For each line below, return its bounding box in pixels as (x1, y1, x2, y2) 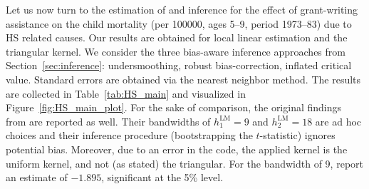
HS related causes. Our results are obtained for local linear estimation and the (6, 30, 348, 45)
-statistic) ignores (259, 128, 336, 143)
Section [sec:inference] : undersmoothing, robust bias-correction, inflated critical (6, 58, 352, 73)
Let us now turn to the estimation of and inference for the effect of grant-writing (6, 2, 358, 16)
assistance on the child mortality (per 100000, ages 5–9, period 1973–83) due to (6, 16, 352, 31)
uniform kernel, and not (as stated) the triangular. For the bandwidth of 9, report (6, 155, 363, 170)
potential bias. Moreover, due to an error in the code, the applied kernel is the (6, 141, 348, 156)
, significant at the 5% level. (101, 170, 224, 185)
